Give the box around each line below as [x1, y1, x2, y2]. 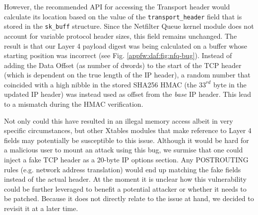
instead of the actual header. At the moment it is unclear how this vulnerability [4, 174, 247, 184]
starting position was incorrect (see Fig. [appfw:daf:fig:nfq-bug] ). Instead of [4, 50, 232, 61]
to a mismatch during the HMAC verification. [4, 99, 143, 109]
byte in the [213, 79, 247, 89]
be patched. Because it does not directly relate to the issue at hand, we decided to [4, 193, 254, 204]
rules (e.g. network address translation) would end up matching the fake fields [4, 164, 241, 174]
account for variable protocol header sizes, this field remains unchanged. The [4, 30, 237, 41]
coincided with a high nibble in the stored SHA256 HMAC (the [4, 79, 197, 89]
